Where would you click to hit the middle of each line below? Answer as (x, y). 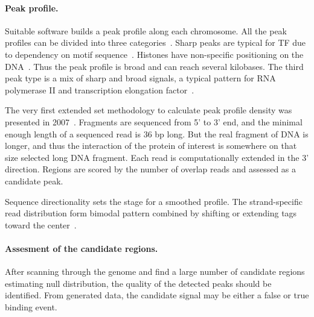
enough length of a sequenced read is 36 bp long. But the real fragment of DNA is (157, 133)
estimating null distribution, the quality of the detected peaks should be (138, 283)
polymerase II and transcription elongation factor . (100, 89)
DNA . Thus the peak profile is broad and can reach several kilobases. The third (154, 66)
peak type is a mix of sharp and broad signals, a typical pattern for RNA (140, 78)
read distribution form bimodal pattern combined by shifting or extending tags (151, 213)
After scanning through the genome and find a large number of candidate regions (155, 271)
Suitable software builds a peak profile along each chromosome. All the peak (146, 30)
